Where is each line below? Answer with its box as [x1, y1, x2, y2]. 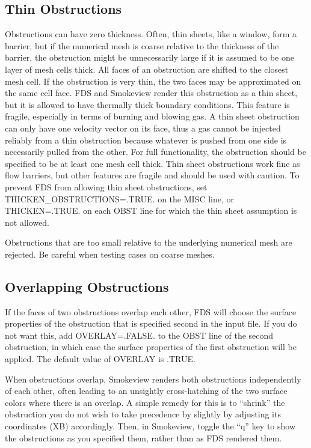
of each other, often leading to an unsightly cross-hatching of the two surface [5, 384, 288, 397]
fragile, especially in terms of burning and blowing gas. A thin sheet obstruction [5, 110, 300, 123]
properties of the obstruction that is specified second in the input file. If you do [5, 317, 297, 330]
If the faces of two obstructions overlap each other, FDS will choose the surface [5, 305, 297, 318]
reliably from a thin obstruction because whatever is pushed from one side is [5, 133, 287, 146]
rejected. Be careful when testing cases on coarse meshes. [5, 247, 215, 260]
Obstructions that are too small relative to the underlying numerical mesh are [5, 236, 292, 249]
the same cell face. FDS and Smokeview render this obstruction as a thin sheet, [5, 86, 298, 99]
